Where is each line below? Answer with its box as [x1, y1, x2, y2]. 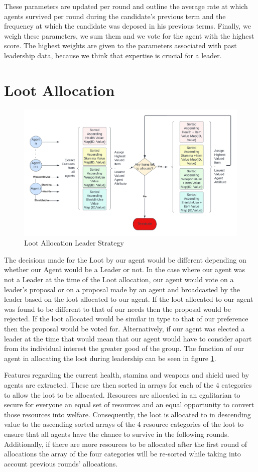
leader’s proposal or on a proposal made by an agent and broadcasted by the [4, 284, 240, 294]
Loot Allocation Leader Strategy [24, 238, 124, 248]
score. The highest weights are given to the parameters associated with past [4, 40, 237, 51]
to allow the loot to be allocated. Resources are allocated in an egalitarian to [4, 389, 240, 400]
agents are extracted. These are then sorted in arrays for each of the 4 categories [4, 379, 252, 390]
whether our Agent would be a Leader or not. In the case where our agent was [4, 264, 245, 275]
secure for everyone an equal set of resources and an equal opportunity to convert [4, 399, 254, 410]
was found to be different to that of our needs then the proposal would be [4, 303, 231, 314]
